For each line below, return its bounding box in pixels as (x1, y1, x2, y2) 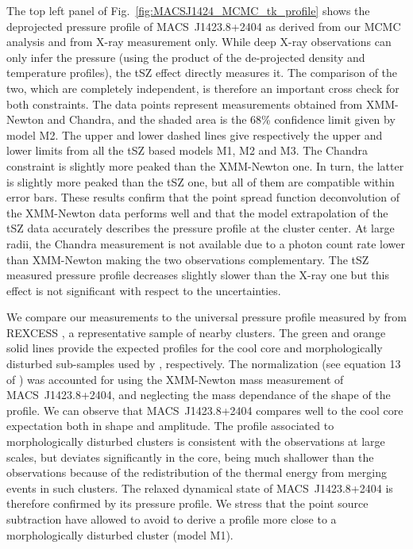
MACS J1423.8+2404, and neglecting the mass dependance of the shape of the (6, 386, 391, 403)
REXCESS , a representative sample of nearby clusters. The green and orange (6, 324, 386, 340)
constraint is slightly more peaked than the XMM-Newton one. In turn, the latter (6, 157, 404, 174)
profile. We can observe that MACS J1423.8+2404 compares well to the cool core (6, 401, 403, 418)
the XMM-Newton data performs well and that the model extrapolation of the (6, 204, 388, 221)
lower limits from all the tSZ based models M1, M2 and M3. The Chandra (6, 142, 368, 159)
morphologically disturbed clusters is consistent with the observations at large (6, 433, 385, 450)
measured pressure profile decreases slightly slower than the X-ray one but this (6, 267, 389, 283)
